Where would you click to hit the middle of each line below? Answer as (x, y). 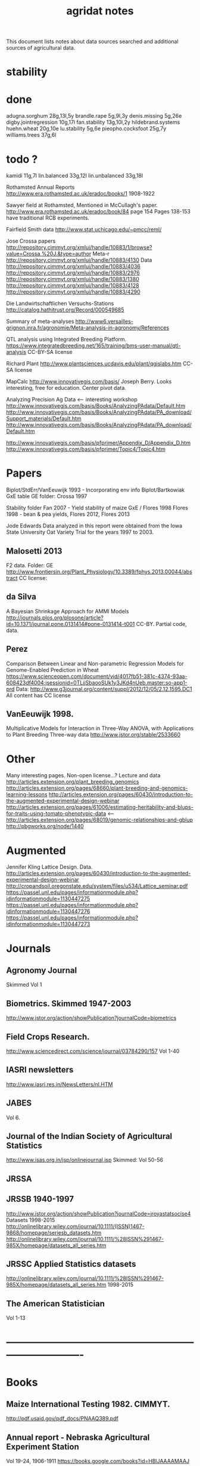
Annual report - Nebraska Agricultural (78, 1437)
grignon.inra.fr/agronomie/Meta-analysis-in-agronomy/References (88, 328)
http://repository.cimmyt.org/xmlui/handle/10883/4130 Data (79, 260)
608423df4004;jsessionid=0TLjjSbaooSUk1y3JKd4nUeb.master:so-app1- (97, 682)
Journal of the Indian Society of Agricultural (89, 1136)
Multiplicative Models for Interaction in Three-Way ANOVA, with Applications (100, 728)
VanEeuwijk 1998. (40, 714)
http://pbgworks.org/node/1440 (45, 826)
